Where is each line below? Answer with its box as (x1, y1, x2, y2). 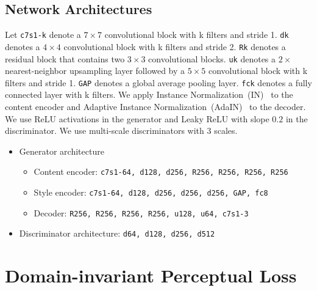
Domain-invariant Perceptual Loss (5, 263, 297, 288)
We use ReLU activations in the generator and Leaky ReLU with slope (5, 112, 269, 125)
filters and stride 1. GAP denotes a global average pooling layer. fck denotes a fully (5, 76, 312, 89)
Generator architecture (19, 144, 104, 157)
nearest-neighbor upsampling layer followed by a (5, 64, 185, 77)
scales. (214, 124, 238, 137)
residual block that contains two (5, 52, 125, 65)
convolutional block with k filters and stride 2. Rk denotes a (63, 40, 286, 53)
